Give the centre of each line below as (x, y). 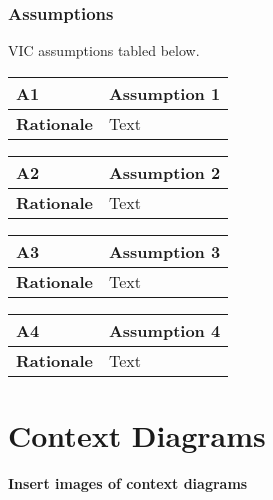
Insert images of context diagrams (128, 482)
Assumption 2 (164, 172)
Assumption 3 (164, 251)
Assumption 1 (164, 93)
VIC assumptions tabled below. (104, 50)
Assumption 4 (164, 330)
